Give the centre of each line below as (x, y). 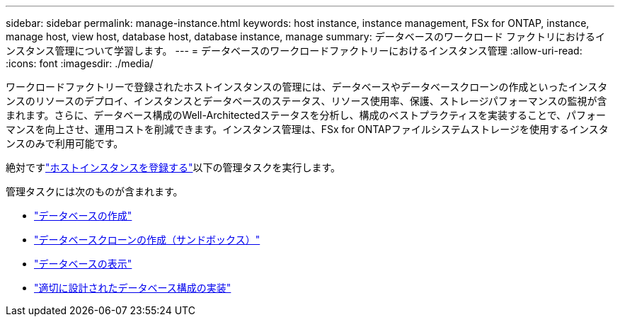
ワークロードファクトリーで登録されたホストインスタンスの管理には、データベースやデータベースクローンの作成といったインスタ (307, 87)
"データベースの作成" (83, 215)
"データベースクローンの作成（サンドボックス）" (147, 240)
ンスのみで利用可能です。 (65, 143)
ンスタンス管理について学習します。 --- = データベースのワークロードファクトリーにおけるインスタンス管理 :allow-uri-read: (294, 51)
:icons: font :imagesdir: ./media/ (80, 63)
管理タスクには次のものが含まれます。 (94, 191)
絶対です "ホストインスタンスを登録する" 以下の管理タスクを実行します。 (173, 167)
